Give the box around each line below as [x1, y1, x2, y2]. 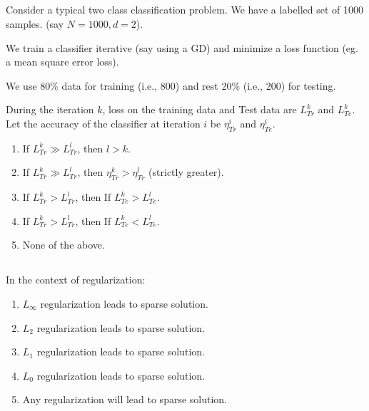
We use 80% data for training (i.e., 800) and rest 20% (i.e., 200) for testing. [6, 78, 336, 93]
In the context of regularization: [6, 272, 146, 287]
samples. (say [6, 16, 64, 31]
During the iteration [6, 102, 94, 117]
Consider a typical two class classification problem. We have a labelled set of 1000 [6, 2, 363, 17]
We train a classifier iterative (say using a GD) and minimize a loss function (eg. [6, 40, 358, 55]
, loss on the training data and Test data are [102, 102, 297, 117]
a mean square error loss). [6, 54, 119, 69]
